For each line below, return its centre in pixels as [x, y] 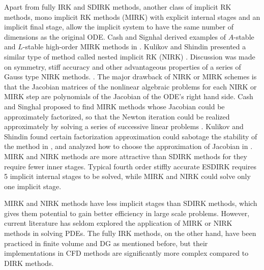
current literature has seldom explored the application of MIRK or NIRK [118, 223]
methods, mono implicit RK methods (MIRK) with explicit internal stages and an [132, 17]
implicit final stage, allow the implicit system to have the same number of [119, 27]
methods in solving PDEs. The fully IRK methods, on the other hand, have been [130, 233]
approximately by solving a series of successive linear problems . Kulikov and [124, 126]
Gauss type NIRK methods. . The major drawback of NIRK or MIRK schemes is [130, 77]
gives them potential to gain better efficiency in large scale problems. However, [127, 213]
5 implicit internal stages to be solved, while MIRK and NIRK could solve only [127, 176]
